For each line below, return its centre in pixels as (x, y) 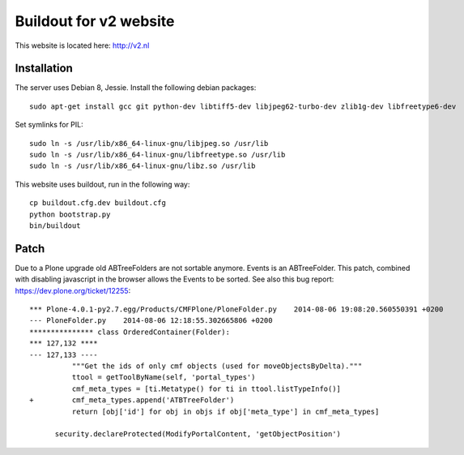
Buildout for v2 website (95, 21)
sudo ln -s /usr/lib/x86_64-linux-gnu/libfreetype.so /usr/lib (158, 155)
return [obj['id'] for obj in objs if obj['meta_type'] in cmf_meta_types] (226, 411)
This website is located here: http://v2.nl (82, 45)
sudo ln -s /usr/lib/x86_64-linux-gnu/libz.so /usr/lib (143, 166)
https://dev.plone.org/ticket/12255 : (73, 290)
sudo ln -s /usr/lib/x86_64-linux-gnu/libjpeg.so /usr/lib (149, 143)
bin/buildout (55, 225)
